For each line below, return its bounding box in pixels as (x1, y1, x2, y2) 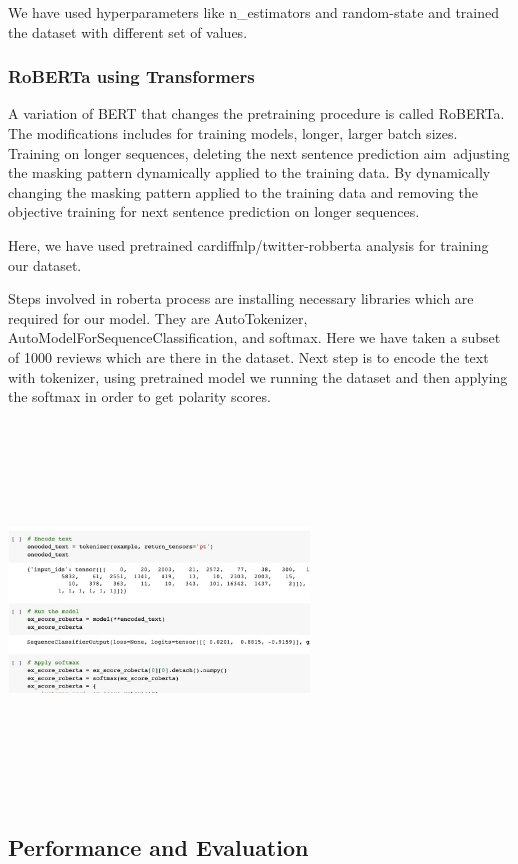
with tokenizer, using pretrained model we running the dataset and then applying (8, 366, 508, 387)
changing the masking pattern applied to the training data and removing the (8, 181, 479, 202)
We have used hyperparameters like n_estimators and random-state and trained (8, 2, 500, 22)
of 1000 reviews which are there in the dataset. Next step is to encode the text (8, 346, 489, 367)
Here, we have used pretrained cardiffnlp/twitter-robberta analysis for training (8, 234, 489, 255)
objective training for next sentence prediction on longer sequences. (8, 201, 420, 222)
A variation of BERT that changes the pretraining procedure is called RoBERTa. (8, 103, 505, 124)
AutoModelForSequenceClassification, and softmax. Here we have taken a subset (8, 327, 501, 348)
